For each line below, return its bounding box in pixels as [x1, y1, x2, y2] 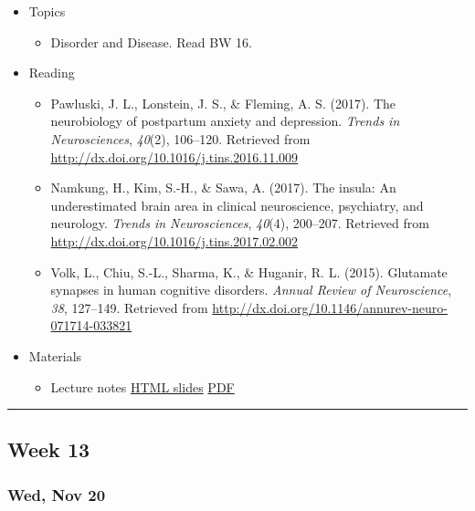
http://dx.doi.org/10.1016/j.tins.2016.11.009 [50, 147, 299, 166]
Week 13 [7, 435, 90, 464]
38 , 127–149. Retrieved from [50, 297, 208, 317]
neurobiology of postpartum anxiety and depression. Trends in [50, 111, 400, 130]
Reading [28, 63, 75, 82]
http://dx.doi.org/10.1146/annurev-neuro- [212, 297, 448, 317]
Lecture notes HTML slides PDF [50, 377, 235, 396]
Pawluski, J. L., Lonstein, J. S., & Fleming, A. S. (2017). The [50, 93, 396, 112]
